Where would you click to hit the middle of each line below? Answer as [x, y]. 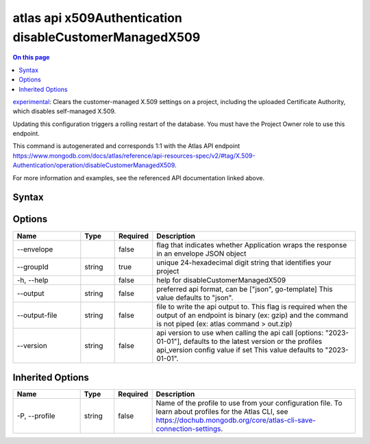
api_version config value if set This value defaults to [240, 349]
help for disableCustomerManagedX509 [221, 280]
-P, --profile [36, 416]
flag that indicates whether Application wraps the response [252, 245]
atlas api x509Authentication [98, 18]
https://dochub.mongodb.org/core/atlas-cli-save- [236, 420]
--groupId [33, 267]
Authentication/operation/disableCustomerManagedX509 [94, 165]
